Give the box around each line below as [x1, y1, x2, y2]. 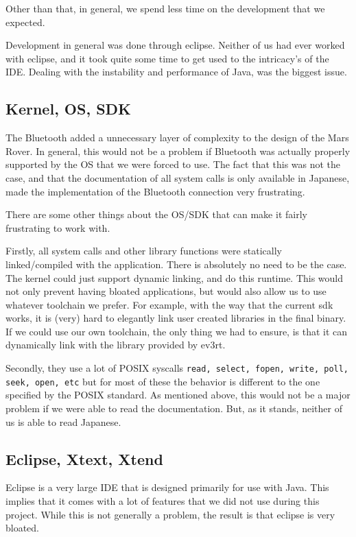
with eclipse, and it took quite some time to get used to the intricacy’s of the [5, 51, 329, 65]
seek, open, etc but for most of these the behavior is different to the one [5, 374, 320, 388]
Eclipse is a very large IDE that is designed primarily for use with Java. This [5, 480, 329, 494]
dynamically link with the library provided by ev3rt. [5, 337, 226, 352]
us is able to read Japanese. [5, 414, 121, 429]
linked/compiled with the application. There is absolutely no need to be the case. [5, 256, 347, 271]
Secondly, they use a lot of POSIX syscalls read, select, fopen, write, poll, [5, 361, 349, 375]
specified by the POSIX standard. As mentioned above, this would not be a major [5, 387, 351, 402]
